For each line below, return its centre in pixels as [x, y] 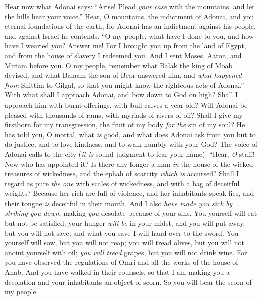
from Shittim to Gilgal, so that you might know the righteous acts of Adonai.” [124, 85]
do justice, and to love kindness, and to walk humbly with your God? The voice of [131, 144]
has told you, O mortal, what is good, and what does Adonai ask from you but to [130, 134]
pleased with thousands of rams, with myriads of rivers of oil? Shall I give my [124, 114]
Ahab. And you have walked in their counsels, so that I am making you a [117, 272]
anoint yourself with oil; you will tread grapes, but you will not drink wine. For [126, 252]
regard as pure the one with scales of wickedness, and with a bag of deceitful [122, 183]
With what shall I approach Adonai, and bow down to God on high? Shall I [121, 95]
